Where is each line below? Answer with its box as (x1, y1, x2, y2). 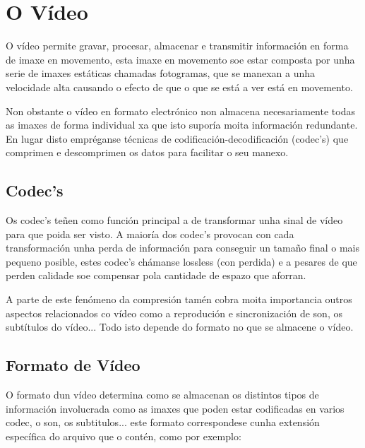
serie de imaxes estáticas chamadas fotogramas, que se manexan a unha (6, 66, 316, 81)
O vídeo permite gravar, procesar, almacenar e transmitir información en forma (6, 38, 349, 53)
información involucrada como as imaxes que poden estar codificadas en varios (6, 401, 345, 415)
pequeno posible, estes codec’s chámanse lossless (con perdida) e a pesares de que (6, 254, 357, 269)
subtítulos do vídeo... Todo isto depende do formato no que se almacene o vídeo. (6, 319, 354, 334)
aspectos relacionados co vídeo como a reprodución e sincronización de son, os (6, 305, 342, 320)
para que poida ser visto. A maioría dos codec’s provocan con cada (6, 226, 294, 241)
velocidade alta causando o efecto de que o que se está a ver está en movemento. (6, 79, 353, 94)
